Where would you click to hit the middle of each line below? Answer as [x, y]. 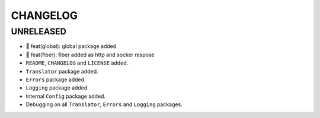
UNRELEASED [39, 31]
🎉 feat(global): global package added [71, 46]
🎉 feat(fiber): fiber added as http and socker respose [90, 55]
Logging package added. [57, 88]
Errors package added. [56, 79]
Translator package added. [62, 71]
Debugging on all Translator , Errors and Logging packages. [104, 104]
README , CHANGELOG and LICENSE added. [77, 63]
